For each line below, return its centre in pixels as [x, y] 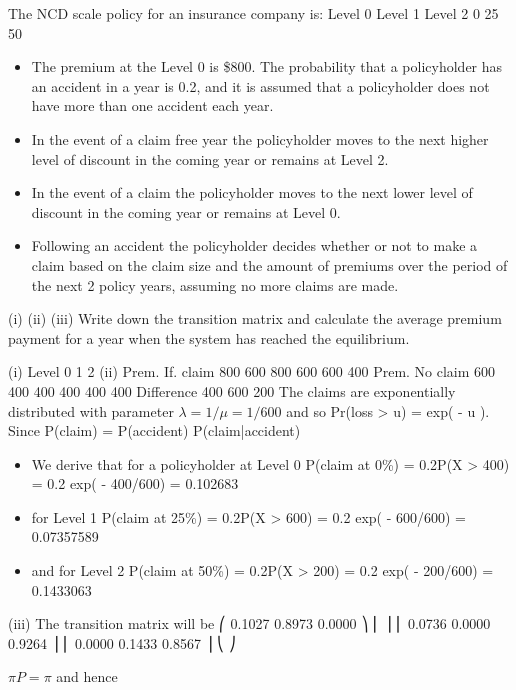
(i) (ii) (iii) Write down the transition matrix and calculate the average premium [255, 318]
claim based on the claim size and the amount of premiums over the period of [269, 264]
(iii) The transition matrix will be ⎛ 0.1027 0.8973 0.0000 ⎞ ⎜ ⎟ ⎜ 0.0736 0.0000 [249, 623]
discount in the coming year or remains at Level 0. [186, 211]
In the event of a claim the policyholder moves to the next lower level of [252, 192]
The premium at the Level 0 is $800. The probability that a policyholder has [267, 66]
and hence [87, 676]
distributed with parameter [91, 410]
